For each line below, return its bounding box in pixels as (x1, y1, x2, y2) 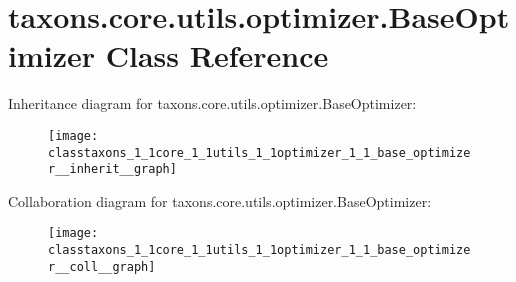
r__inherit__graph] (48, 162, 177, 177)
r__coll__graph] (48, 259, 156, 274)
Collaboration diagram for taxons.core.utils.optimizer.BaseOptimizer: (8, 190, 432, 211)
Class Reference (105, 35, 329, 76)
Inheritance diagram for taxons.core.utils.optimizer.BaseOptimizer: (8, 93, 417, 114)
